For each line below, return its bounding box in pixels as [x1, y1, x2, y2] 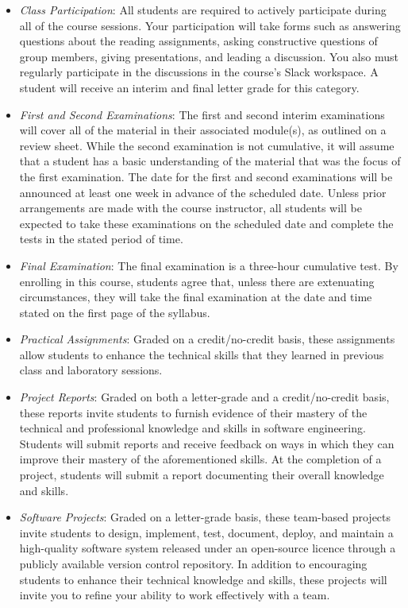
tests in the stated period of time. [19, 230, 183, 247]
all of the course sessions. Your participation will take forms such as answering [19, 17, 401, 33]
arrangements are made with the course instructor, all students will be [19, 199, 362, 216]
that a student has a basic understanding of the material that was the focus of [19, 153, 401, 169]
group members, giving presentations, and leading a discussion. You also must [19, 48, 398, 64]
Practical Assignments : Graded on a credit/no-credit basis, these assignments [19, 331, 395, 347]
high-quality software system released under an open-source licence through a [19, 540, 396, 556]
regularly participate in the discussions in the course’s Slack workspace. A [19, 64, 379, 80]
